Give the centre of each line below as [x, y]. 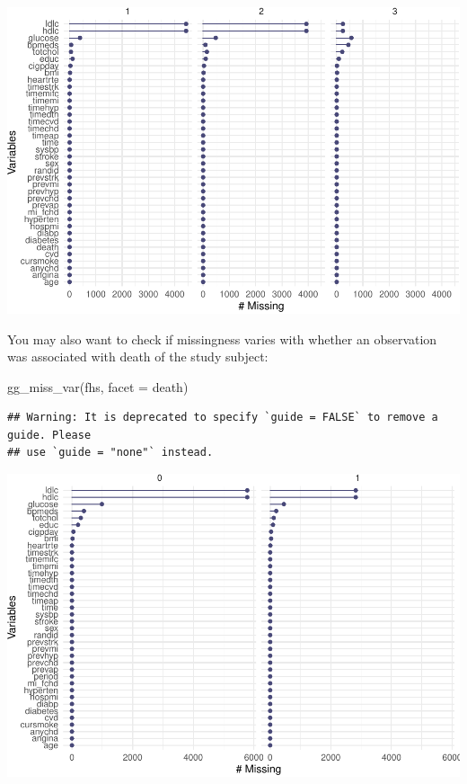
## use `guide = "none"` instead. [110, 453]
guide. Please [49, 435]
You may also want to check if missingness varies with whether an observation [222, 339]
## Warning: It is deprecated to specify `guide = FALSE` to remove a [223, 418]
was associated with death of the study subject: [138, 356]
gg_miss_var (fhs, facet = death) [98, 386]
